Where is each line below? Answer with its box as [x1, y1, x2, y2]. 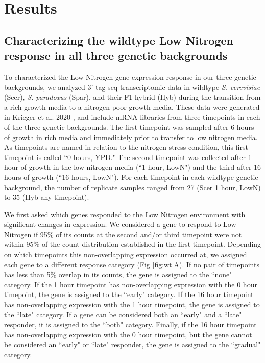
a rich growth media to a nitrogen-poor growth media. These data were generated [4, 101, 260, 112]
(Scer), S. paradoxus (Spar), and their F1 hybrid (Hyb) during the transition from [4, 92, 261, 102]
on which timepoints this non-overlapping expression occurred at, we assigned [4, 249, 247, 260]
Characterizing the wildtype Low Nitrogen [4, 32, 233, 48]
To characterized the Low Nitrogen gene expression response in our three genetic [4, 71, 256, 82]
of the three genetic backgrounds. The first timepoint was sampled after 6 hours [4, 121, 254, 132]
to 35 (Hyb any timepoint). [4, 192, 89, 202]
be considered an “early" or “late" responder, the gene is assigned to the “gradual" [4, 339, 261, 350]
